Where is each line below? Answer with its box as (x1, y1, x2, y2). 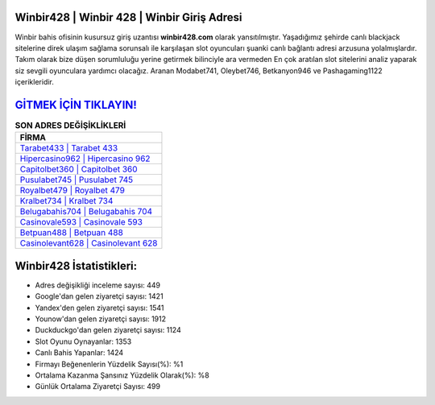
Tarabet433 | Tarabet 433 (19, 143, 118, 154)
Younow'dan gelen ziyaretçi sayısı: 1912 (35, 314, 167, 324)
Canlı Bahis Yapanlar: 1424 (35, 348, 124, 357)
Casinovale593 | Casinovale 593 (19, 217, 143, 228)
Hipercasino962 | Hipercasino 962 (19, 153, 151, 164)
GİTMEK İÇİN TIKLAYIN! (14, 97, 137, 112)
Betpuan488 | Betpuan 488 (19, 227, 124, 238)
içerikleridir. (14, 77, 54, 87)
